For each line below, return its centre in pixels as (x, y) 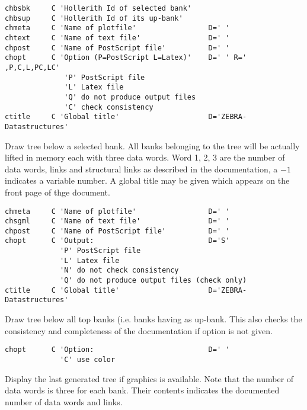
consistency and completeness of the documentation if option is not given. (139, 330)
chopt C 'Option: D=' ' (117, 350)
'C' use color (88, 359)
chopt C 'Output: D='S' (117, 241)
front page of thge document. (57, 192)
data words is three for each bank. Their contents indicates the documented (142, 390)
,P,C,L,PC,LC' (33, 67)
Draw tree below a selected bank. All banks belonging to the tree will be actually (152, 145)
